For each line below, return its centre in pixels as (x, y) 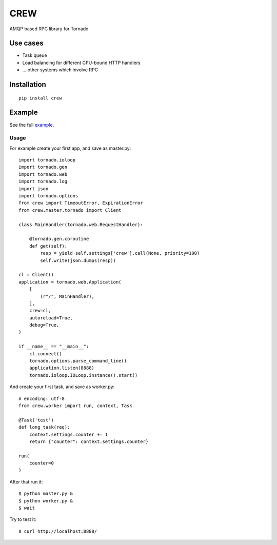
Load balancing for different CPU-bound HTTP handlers (81, 63)
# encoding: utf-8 (42, 398)
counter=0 (41, 463)
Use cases (26, 43)
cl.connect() (45, 354)
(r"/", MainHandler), (67, 296)
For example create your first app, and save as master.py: (70, 148)
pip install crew (40, 98)
